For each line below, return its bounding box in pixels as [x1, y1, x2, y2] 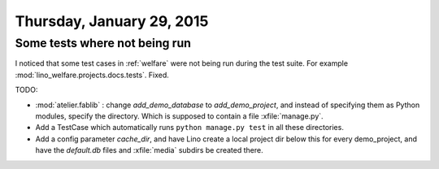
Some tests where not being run [15, 36, 191, 50]
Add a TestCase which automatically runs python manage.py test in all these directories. [35, 123, 345, 132]
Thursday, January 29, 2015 [15, 12, 209, 30]
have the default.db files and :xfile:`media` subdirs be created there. [35, 145, 263, 155]
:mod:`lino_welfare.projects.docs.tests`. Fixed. [15, 70, 170, 80]
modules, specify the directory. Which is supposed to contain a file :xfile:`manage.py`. [35, 110, 324, 121]
